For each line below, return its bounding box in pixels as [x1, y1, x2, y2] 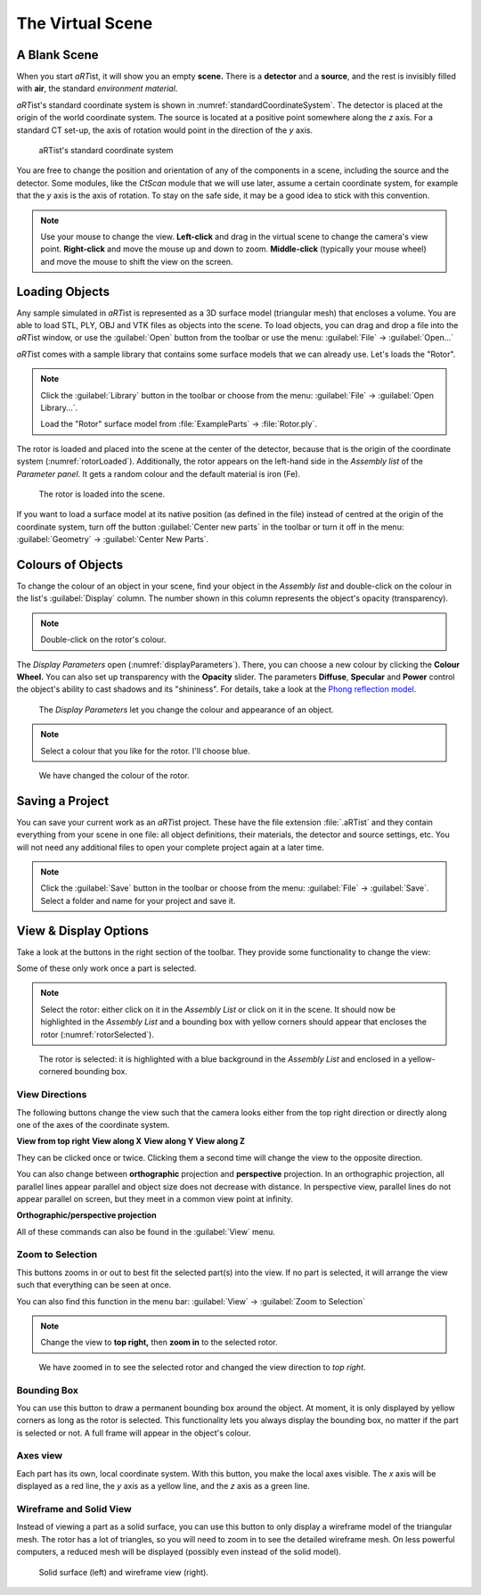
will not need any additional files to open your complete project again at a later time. [16, 842, 324, 852]
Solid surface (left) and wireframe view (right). [38, 1566, 209, 1577]
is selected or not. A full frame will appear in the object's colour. [16, 1427, 251, 1438]
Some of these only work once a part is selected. [16, 963, 197, 974]
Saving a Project [16, 793, 110, 809]
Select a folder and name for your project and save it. [40, 895, 236, 906]
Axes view [16, 1450, 62, 1462]
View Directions [16, 1089, 87, 1101]
